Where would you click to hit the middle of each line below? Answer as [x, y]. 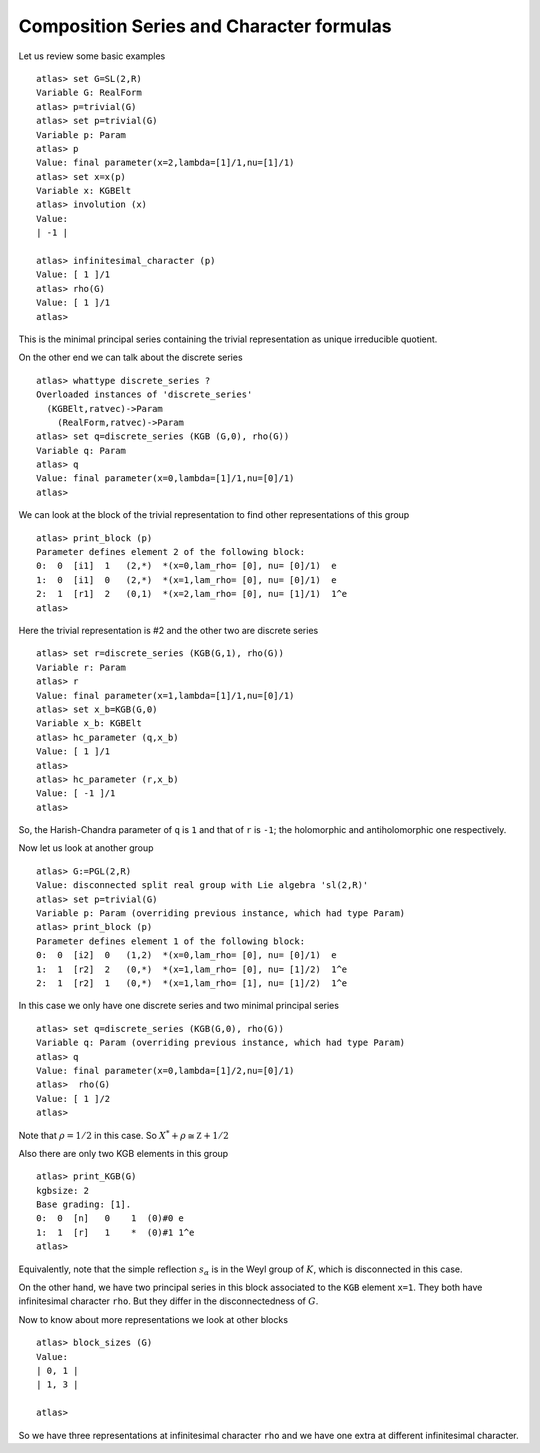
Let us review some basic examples [92, 56]
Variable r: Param [81, 667]
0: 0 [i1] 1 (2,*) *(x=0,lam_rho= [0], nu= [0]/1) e [186, 566]
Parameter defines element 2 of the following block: [170, 552]
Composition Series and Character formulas [205, 26]
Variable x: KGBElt [84, 191]
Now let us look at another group [86, 848]
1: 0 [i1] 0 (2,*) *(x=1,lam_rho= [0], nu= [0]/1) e [186, 579]
